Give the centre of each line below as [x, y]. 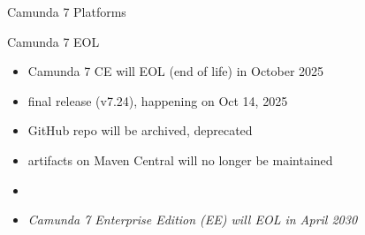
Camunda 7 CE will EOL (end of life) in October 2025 [176, 71]
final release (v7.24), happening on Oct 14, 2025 [158, 100]
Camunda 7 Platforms [67, 11]
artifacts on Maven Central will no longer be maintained [180, 159]
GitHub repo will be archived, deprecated [140, 130]
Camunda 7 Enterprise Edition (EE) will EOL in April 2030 [193, 220]
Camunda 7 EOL [53, 41]
